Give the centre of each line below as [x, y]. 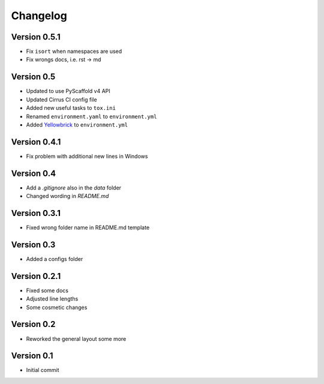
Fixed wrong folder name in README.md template [88, 227]
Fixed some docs [47, 290]
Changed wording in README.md [67, 196]
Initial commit [43, 370]
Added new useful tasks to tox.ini [71, 108]
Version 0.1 [32, 356]
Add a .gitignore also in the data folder [74, 187]
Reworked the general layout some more [76, 338]
